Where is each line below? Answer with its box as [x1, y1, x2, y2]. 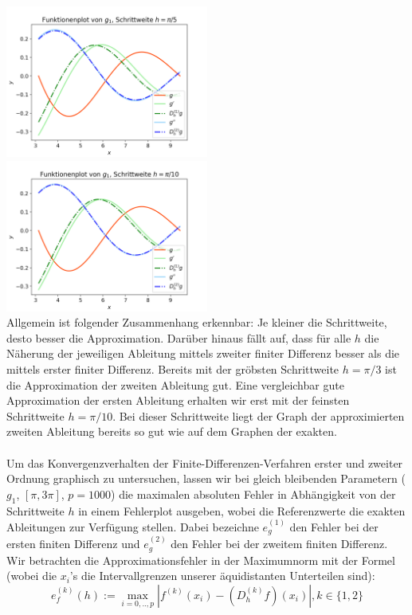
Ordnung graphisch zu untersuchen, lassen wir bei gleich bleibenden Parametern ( [6, 470, 406, 487]
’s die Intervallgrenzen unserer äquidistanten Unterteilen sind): [69, 567, 375, 584]
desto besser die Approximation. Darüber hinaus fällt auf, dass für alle [6, 329, 351, 346]
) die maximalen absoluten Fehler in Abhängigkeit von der [111, 485, 396, 502]
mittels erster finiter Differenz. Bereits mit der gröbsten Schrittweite [6, 360, 339, 377]
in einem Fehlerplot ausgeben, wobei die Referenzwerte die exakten [78, 502, 406, 519]
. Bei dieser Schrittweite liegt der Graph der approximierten [112, 407, 405, 424]
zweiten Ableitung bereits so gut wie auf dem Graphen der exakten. [6, 423, 337, 440]
